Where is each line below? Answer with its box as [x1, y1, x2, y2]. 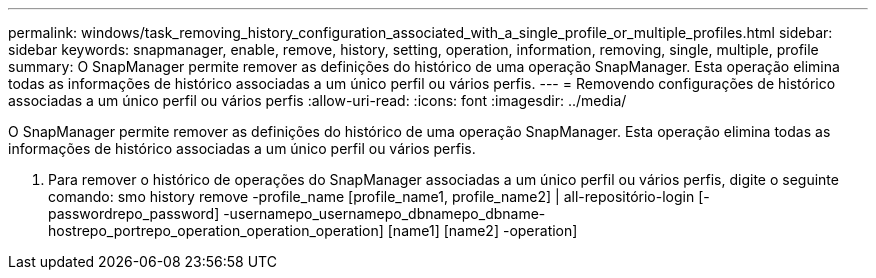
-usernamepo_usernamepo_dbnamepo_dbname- [223, 205, 546, 222]
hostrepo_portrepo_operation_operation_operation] [48, 222, 384, 239]
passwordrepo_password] [48, 205, 220, 222]
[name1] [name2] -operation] [387, 222, 578, 239]
